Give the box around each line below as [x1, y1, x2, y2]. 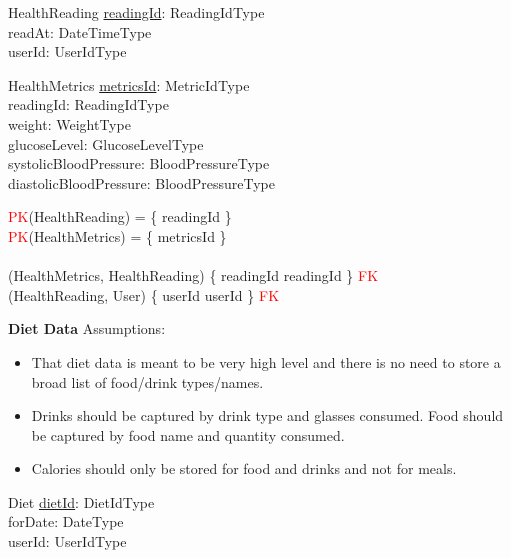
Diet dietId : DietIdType [8, 491, 155, 512]
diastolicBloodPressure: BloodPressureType [8, 172, 275, 193]
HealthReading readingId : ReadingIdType [8, 2, 265, 22]
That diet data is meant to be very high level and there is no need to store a [31, 351, 501, 372]
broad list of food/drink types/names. [31, 371, 264, 392]
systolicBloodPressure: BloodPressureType [8, 153, 270, 174]
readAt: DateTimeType [8, 21, 152, 42]
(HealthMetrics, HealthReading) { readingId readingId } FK [8, 265, 379, 286]
